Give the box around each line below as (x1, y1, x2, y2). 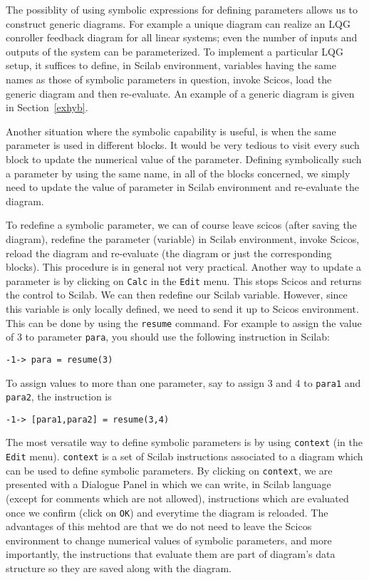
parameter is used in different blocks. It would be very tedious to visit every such (6, 138, 360, 152)
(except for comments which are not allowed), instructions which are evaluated (6, 491, 349, 506)
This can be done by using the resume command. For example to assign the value (6, 315, 362, 330)
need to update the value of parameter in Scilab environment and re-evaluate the (6, 180, 359, 195)
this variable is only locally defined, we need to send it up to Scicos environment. (6, 301, 359, 316)
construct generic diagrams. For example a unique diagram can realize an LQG (6, 16, 350, 31)
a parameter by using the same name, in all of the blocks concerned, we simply (6, 165, 350, 180)
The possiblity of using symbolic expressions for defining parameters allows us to (6, 2, 358, 16)
